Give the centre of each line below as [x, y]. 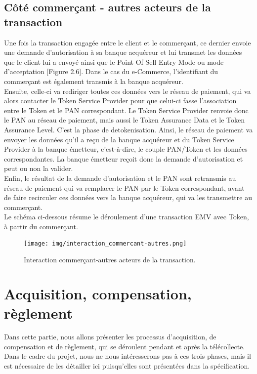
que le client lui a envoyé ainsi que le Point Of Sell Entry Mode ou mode [114, 62]
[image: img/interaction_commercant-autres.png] [105, 244]
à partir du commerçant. [41, 226]
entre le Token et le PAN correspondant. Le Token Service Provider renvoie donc [126, 110]
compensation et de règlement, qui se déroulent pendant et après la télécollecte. [125, 346]
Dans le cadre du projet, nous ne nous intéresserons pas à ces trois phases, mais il [128, 356]
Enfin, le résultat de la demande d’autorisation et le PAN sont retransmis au [120, 178]
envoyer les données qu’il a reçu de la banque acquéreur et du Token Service [119, 139]
